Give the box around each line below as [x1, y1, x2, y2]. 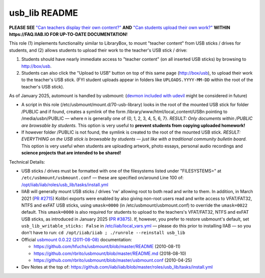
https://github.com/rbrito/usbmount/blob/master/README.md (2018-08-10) [33, 250, 186, 256]
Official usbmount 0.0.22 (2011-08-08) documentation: [21, 236, 132, 243]
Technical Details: [9, 159, 45, 165]
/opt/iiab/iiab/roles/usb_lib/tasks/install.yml [21, 182, 108, 188]
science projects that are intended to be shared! [21, 150, 121, 156]
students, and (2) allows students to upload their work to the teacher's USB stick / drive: [9, 47, 187, 53]
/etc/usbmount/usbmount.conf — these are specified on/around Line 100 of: [21, 175, 184, 181]
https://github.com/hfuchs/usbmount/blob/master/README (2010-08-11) [33, 244, 181, 250]
